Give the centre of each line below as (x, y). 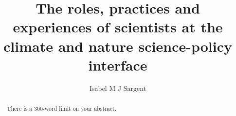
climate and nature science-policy (118, 46)
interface (118, 65)
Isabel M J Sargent (118, 88)
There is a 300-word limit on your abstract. (61, 109)
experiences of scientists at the (118, 27)
